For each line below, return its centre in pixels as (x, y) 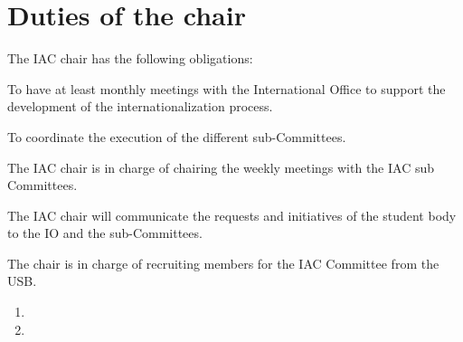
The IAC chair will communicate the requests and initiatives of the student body (232, 215)
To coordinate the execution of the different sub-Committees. (177, 136)
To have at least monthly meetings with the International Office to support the (227, 88)
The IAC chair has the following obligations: (130, 58)
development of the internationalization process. (140, 106)
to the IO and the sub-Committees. (105, 233)
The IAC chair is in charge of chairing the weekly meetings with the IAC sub (221, 167)
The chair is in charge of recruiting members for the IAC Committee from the (223, 263)
